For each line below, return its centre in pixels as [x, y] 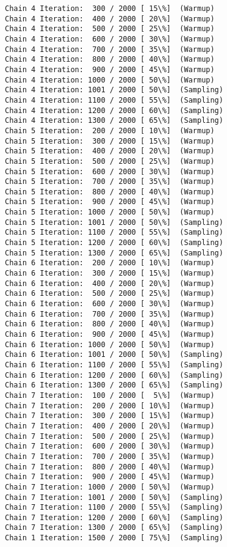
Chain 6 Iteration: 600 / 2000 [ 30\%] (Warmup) [110, 304]
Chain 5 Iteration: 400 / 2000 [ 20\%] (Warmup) [110, 151]
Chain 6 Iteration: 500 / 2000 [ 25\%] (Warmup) [110, 294]
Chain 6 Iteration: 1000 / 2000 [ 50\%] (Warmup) [110, 344]
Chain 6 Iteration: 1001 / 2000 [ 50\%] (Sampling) [114, 355]
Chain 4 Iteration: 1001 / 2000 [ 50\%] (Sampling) [114, 90]
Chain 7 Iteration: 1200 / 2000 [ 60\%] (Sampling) [114, 517]
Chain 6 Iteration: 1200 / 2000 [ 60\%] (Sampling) [114, 375]
